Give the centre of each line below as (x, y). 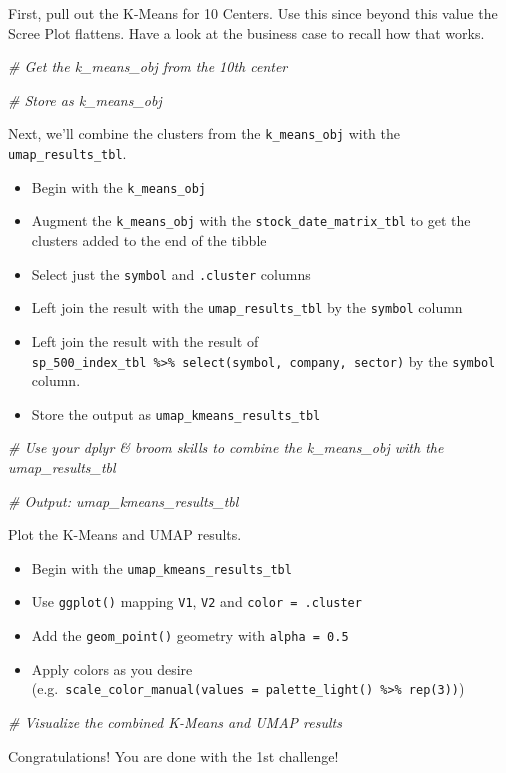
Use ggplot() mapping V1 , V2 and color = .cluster (196, 601)
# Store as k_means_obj (85, 99)
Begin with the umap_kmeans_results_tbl (161, 567)
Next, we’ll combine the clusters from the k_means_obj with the (204, 133)
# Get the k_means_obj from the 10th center (148, 66)
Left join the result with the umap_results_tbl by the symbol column (247, 307)
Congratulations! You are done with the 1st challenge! (173, 755)
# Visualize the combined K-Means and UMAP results (175, 722)
